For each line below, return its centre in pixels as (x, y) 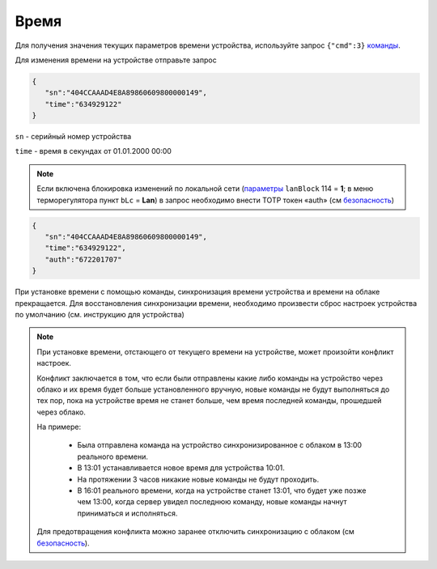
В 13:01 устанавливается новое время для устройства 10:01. (181, 468)
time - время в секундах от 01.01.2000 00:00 (93, 151)
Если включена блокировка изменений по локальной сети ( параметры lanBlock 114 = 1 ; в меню (205, 189)
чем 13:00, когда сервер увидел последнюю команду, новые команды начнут (212, 502)
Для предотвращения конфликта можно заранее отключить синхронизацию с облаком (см (196, 532)
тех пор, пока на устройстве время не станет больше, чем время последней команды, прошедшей (209, 401)
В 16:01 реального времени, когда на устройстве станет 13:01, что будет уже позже (222, 490)
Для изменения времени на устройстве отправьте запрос (116, 60)
